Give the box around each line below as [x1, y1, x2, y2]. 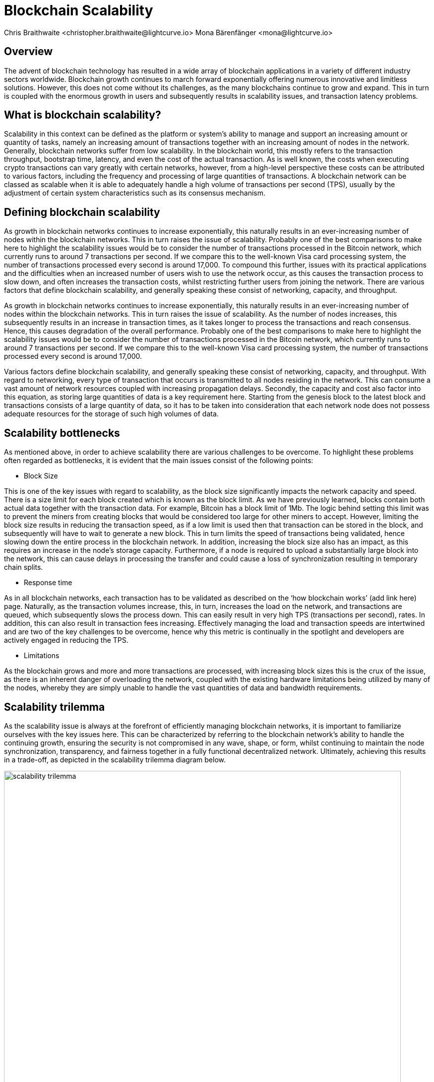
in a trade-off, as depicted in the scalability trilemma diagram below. [4, 755, 226, 764]
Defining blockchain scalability [4, 205, 160, 218]
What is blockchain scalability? [4, 109, 161, 122]
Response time [24, 578, 72, 587]
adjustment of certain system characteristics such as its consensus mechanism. [4, 189, 265, 198]
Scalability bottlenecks [4, 426, 120, 439]
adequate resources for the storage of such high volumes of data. [4, 409, 219, 418]
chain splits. [4, 563, 43, 572]
